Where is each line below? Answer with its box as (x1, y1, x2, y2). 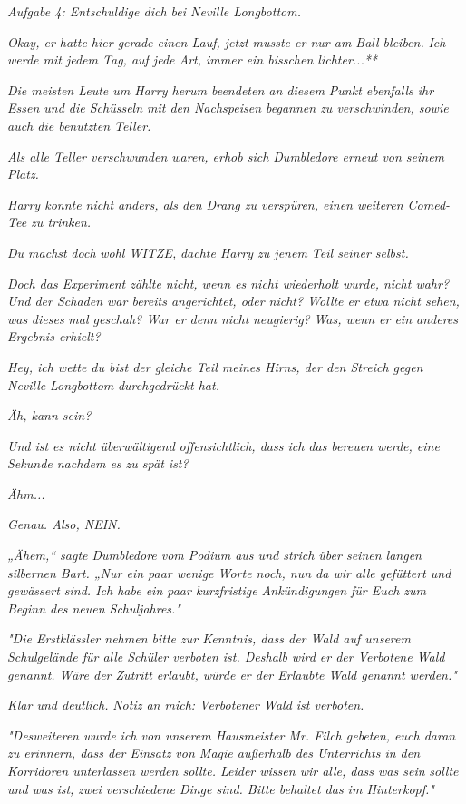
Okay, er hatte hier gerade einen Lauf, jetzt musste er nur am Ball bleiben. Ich (7, 32, 446, 51)
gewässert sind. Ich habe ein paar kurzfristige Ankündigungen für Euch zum (7, 581, 427, 600)
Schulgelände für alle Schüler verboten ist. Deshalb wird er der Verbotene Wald (7, 647, 445, 666)
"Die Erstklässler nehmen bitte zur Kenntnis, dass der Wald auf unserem (7, 629, 411, 648)
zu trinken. (31, 212, 92, 231)
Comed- (407, 194, 451, 213)
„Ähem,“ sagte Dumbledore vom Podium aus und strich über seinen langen (7, 545, 422, 564)
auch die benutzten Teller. (7, 115, 151, 134)
